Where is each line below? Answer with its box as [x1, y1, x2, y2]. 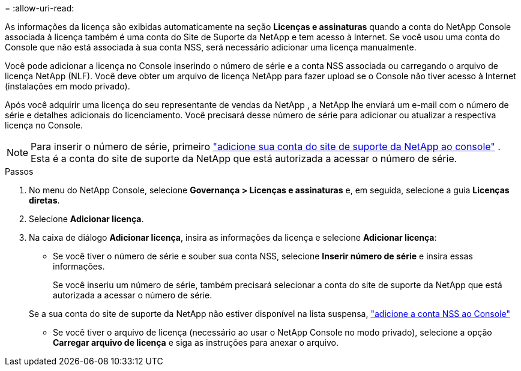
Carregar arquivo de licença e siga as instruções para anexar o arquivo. [53, 337, 339, 348]
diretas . [29, 195, 60, 205]
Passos [5, 166, 34, 176]
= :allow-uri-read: [5, 3, 74, 13]
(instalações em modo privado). [5, 81, 130, 91]
